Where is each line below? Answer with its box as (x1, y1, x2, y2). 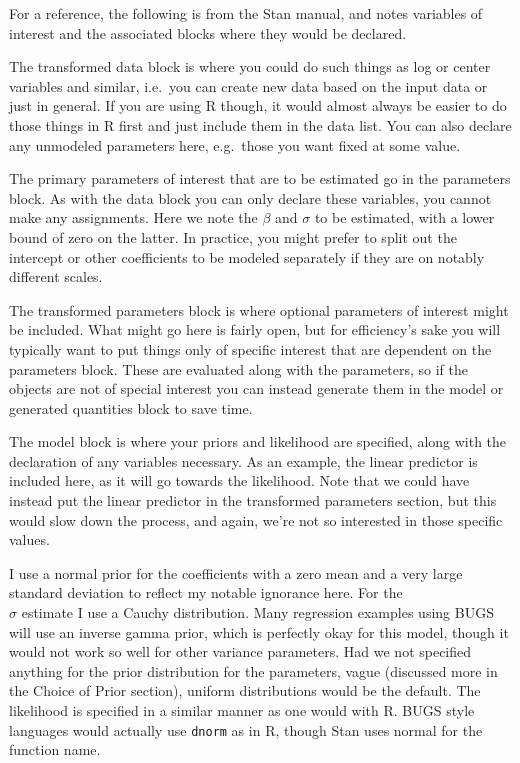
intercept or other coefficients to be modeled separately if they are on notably (9, 246, 485, 267)
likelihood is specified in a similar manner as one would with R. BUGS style (9, 700, 475, 720)
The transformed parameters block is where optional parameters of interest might (9, 299, 509, 320)
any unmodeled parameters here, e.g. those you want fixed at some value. (9, 134, 461, 155)
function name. (9, 739, 101, 760)
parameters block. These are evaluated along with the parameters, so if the (9, 358, 468, 379)
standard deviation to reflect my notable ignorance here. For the (9, 582, 403, 603)
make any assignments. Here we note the (9, 207, 258, 228)
